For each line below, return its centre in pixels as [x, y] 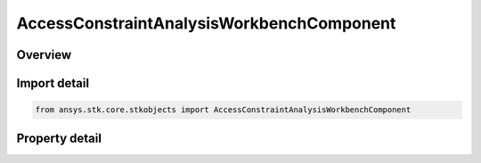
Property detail [59, 138]
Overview [44, 55]
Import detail [53, 83]
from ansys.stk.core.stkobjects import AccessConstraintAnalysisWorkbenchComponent [223, 110]
